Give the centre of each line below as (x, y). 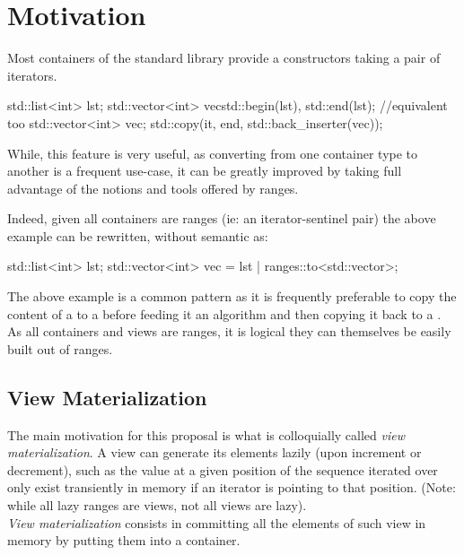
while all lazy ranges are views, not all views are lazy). (157, 505)
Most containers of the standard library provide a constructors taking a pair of (224, 58)
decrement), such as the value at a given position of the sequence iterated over (223, 469)
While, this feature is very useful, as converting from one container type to (213, 153)
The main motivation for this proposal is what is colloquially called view (206, 434)
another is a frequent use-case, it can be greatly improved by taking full (205, 171)
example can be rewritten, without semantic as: (138, 235)
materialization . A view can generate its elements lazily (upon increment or (214, 452)
